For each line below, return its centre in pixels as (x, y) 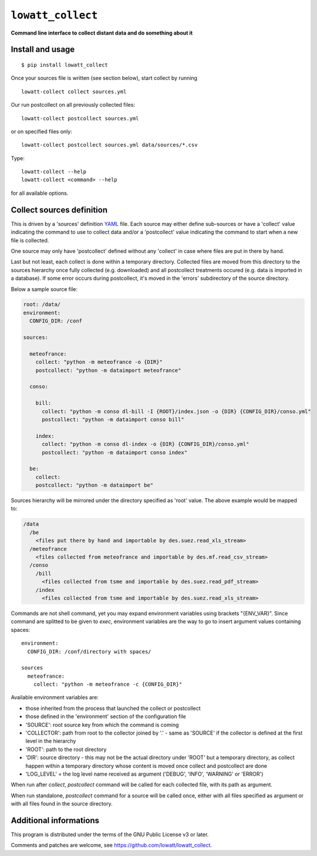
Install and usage (43, 50)
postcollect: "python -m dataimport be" (95, 485)
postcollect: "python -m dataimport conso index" (115, 452)
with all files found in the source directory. (62, 804)
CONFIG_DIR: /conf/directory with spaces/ (90, 652)
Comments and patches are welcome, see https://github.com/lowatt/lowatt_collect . (112, 845)
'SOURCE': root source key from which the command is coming (102, 725)
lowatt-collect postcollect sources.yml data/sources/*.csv (109, 145)
